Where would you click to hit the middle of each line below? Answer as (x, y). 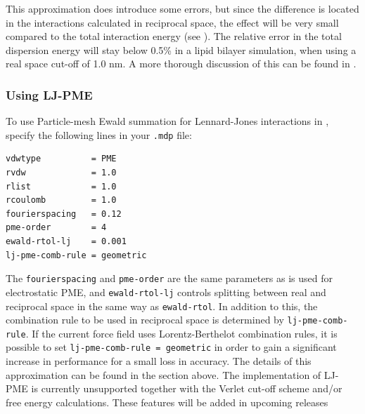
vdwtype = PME (61, 159)
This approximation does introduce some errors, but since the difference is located (182, 8)
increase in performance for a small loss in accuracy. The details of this (159, 361)
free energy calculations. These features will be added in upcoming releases (167, 402)
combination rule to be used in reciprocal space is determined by (145, 320)
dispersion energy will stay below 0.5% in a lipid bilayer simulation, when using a (181, 49)
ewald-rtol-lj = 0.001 (66, 241)
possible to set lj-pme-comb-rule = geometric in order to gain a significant (171, 347)
